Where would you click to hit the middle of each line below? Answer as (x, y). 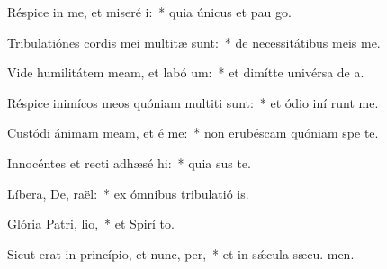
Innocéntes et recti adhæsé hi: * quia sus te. (129, 162)
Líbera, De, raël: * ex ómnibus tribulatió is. (128, 193)
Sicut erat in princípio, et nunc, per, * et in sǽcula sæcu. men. (181, 253)
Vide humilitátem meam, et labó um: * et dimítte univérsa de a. (186, 72)
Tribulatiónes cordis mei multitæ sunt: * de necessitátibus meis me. (194, 42)
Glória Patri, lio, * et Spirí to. (91, 224)
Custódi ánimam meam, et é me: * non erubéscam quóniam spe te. (193, 133)
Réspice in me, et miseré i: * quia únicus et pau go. (149, 12)
